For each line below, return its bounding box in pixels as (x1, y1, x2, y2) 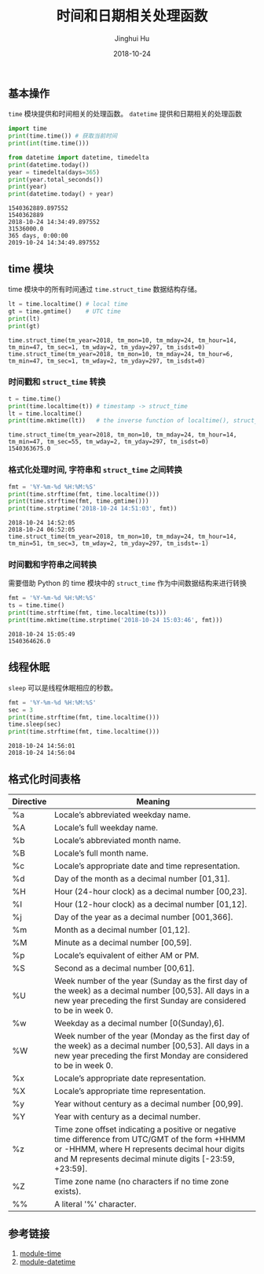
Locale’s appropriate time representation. (54, 1085, 206, 1096)
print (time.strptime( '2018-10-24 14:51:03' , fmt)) (8, 505, 178, 513)
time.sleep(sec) (8, 720, 61, 728)
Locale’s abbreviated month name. (54, 834, 181, 845)
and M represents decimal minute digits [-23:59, (54, 1153, 236, 1164)
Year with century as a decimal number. (54, 1110, 201, 1121)
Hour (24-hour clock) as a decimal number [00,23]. (54, 886, 247, 897)
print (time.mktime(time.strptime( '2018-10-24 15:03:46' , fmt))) (8, 617, 223, 624)
